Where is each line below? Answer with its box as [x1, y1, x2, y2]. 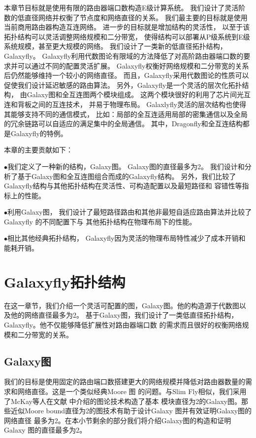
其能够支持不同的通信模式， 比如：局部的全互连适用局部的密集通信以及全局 [4, 109, 248, 119]
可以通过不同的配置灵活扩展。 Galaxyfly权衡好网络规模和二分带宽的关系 [17, 60, 249, 71]
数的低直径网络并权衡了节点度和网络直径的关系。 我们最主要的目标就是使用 [4, 12, 248, 22]
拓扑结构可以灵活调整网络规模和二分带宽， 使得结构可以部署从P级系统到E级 [4, 31, 250, 41]
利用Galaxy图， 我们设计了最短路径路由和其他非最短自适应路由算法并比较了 [7, 207, 252, 217]
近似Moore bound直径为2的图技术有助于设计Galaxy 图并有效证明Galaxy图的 [10, 405, 252, 416]
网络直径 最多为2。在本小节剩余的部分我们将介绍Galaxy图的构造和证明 [4, 415, 231, 425]
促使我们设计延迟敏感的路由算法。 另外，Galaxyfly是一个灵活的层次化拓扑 [4, 79, 242, 90]
